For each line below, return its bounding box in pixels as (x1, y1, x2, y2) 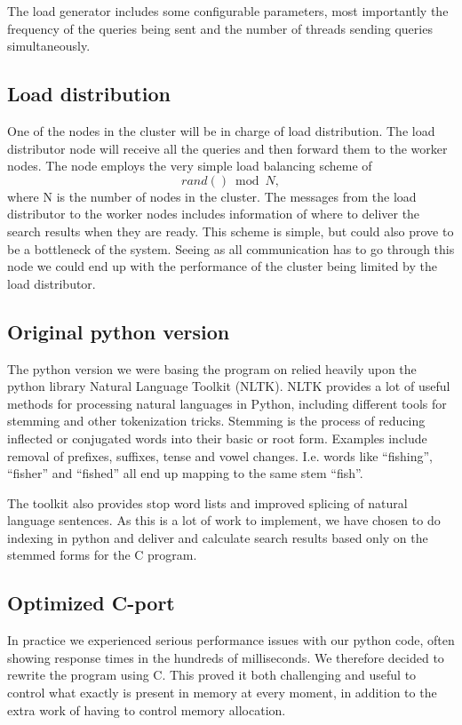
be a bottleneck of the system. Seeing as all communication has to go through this (7, 239, 455, 258)
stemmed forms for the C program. (7, 546, 197, 564)
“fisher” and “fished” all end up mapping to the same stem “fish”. (7, 464, 363, 482)
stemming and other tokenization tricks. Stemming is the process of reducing (7, 411, 426, 430)
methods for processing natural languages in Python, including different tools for (7, 394, 447, 412)
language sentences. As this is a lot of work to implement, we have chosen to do (7, 511, 441, 530)
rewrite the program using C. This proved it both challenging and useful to (7, 665, 417, 684)
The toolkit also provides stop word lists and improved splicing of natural (7, 493, 408, 512)
